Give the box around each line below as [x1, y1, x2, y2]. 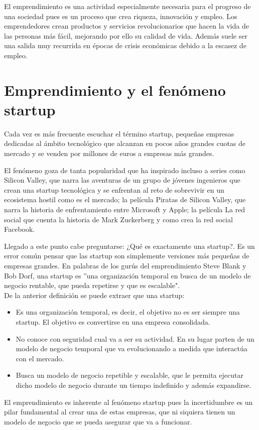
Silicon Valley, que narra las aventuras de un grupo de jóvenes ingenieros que [4, 175, 240, 185]
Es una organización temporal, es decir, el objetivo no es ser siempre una [16, 307, 240, 317]
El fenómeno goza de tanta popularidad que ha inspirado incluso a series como [4, 165, 245, 175]
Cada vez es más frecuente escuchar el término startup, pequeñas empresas [4, 128, 234, 138]
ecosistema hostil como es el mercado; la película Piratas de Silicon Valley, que [4, 194, 246, 205]
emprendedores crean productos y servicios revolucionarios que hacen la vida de [4, 21, 249, 31]
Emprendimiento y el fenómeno [4, 79, 226, 100]
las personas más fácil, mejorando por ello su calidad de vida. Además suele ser [4, 30, 247, 41]
